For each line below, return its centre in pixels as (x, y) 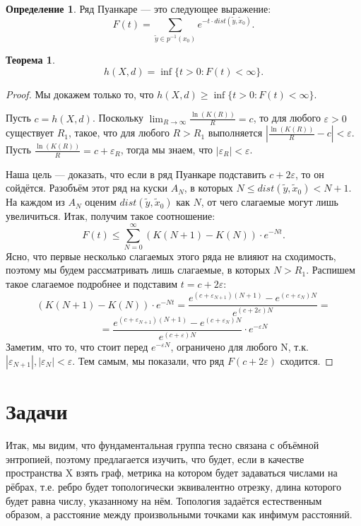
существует (30, 133)
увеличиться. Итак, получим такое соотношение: (111, 216)
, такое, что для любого (119, 133)
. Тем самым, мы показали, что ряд (148, 361)
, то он (310, 174)
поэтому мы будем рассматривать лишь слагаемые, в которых (138, 270)
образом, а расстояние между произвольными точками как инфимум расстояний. (179, 514)
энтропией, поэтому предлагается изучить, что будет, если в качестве (155, 458)
